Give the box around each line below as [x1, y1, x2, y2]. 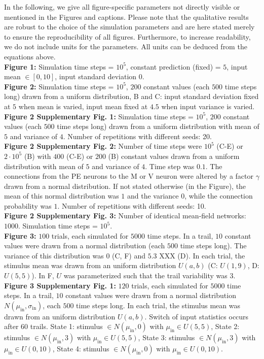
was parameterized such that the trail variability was [63, 270, 228, 281]
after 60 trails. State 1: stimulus [4, 321, 103, 332]
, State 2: [211, 321, 240, 332]
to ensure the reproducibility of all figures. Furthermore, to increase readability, [4, 31, 251, 42]
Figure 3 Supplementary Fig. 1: [4, 280, 116, 290]
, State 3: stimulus [138, 332, 195, 343]
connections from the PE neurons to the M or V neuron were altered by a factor [4, 171, 253, 181]
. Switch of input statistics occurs [144, 311, 249, 321]
